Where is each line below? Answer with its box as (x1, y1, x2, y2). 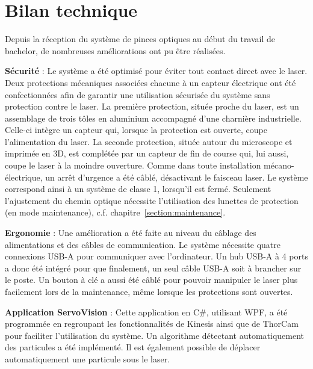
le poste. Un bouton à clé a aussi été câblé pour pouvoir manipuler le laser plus (5, 273, 298, 286)
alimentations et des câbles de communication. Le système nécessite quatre (5, 238, 281, 250)
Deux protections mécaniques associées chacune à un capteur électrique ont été (5, 76, 296, 88)
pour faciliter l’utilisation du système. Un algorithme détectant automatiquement (5, 329, 304, 341)
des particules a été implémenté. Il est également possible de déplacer (5, 341, 261, 353)
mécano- (264, 159, 294, 172)
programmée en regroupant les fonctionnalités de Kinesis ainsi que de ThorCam (5, 317, 299, 330)
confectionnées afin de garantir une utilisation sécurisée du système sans (5, 88, 270, 101)
